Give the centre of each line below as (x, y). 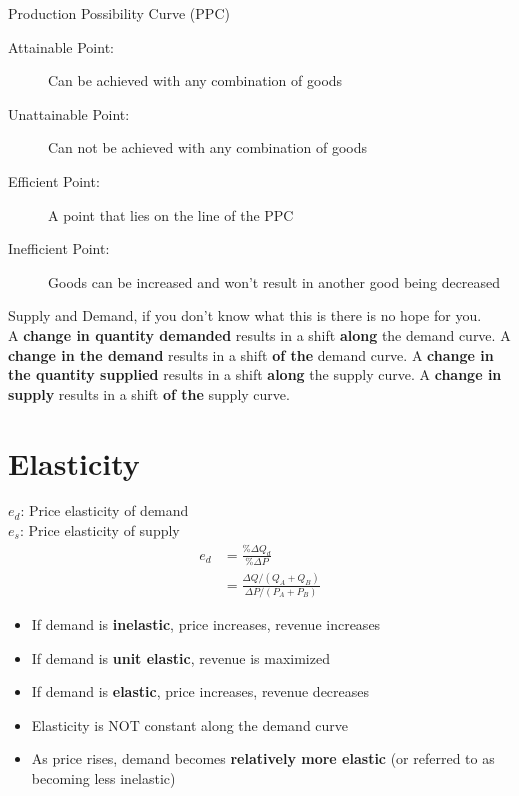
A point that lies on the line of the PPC (171, 214)
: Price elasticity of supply (99, 530)
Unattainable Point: (69, 113)
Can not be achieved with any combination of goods (207, 147)
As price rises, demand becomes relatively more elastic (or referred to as (263, 758)
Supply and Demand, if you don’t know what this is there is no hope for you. (245, 315)
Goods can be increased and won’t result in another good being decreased (274, 281)
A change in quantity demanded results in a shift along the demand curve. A (259, 334)
